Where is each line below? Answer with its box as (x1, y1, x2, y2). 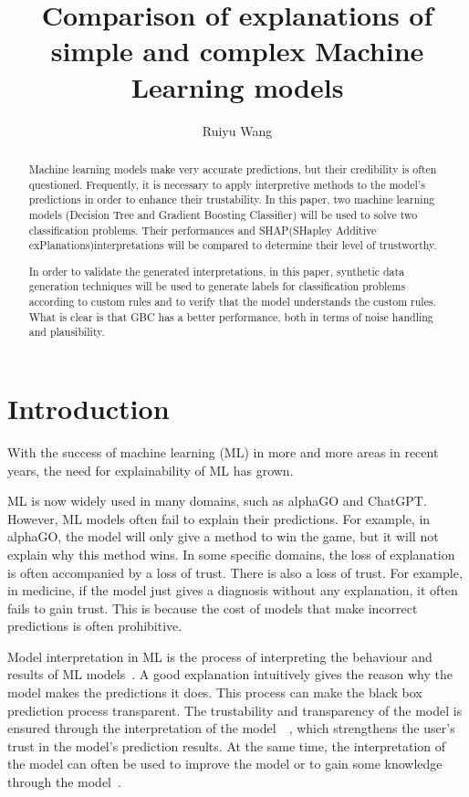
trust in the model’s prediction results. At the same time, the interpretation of (7, 736, 446, 755)
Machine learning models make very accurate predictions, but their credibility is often (28, 161, 437, 176)
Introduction (7, 390, 170, 426)
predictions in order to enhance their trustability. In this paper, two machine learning (28, 192, 435, 207)
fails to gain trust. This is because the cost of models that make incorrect (7, 598, 418, 617)
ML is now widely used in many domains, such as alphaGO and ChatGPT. (7, 491, 427, 510)
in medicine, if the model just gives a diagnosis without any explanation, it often (7, 581, 458, 600)
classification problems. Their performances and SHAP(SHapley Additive (28, 222, 377, 237)
